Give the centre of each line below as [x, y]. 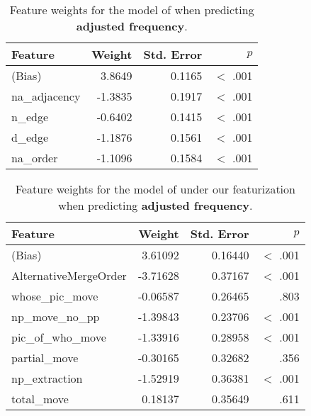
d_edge [30, 137]
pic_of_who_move [59, 337]
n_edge [30, 117]
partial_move [45, 358]
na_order [35, 158]
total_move [40, 399]
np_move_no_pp [56, 316]
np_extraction [47, 378]
